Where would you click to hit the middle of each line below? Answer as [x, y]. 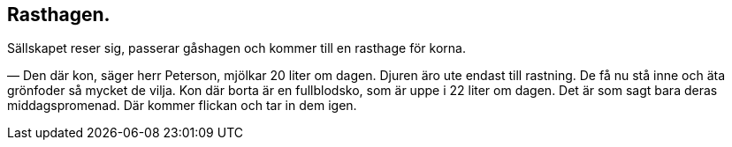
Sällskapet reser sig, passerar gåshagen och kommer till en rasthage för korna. [236, 48]
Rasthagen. [59, 15]
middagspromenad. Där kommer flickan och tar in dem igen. [182, 106]
